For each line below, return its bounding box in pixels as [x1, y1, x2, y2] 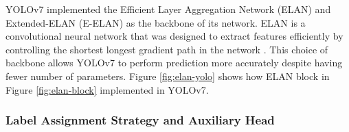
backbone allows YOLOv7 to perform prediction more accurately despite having [5, 55, 343, 70]
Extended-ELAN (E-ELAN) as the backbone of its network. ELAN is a [5, 15, 306, 29]
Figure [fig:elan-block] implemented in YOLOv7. [5, 82, 209, 96]
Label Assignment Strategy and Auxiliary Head [5, 111, 275, 129]
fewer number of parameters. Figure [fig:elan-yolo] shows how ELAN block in [5, 68, 330, 83]
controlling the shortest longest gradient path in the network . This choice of [5, 42, 328, 56]
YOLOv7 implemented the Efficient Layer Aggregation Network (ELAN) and [5, 2, 331, 16]
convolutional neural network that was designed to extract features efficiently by [5, 29, 344, 43]
